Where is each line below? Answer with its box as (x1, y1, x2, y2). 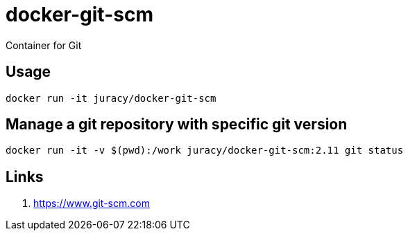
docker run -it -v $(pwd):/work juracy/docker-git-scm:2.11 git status (6, 145, 404, 156)
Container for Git (6, 39, 82, 51)
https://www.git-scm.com (33, 197, 150, 210)
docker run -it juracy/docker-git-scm (6, 92, 216, 104)
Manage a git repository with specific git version (6, 116, 348, 134)
